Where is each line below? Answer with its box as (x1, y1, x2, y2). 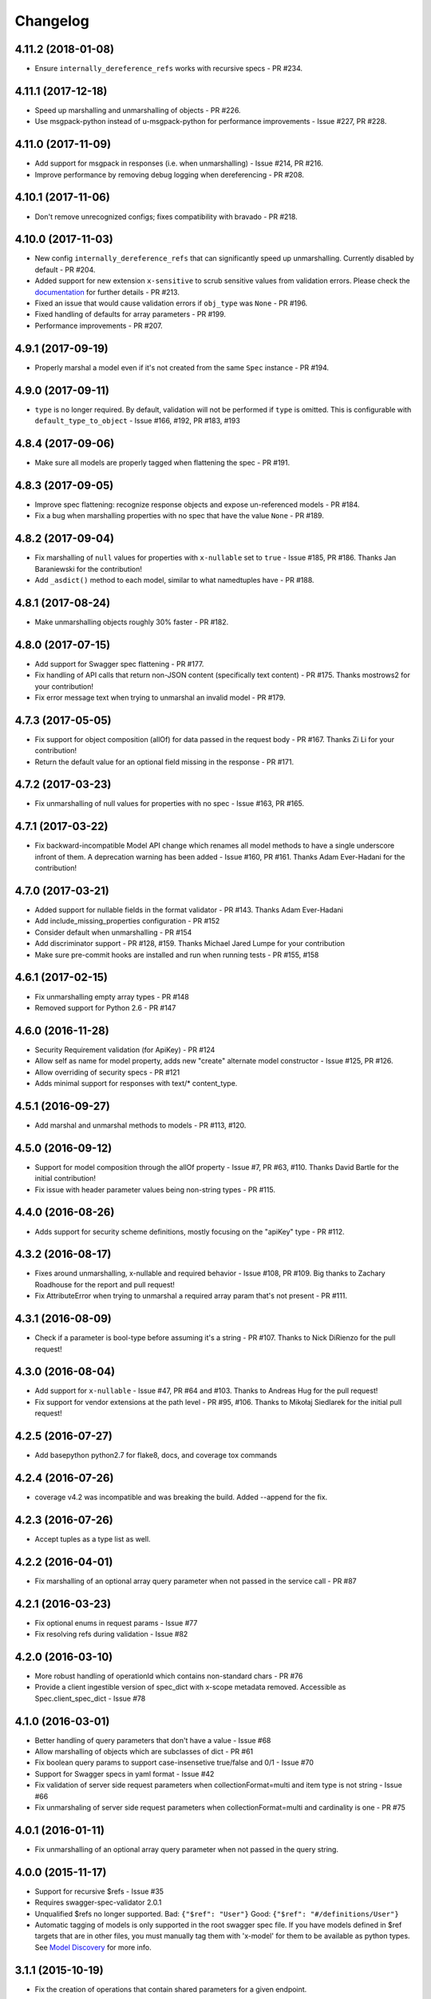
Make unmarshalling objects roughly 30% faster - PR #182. (34, 616, 229, 627)
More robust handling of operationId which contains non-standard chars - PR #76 (34, 1671, 303, 1681)
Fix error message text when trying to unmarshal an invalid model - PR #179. (34, 692, 286, 702)
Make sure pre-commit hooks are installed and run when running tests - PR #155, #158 (34, 950, 319, 960)
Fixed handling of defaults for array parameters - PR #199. (34, 309, 227, 319)
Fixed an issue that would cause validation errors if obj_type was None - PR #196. (34, 298, 308, 308)
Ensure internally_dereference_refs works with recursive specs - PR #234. (34, 64, 303, 74)
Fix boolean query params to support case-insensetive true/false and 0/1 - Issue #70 (34, 1758, 314, 1767)
